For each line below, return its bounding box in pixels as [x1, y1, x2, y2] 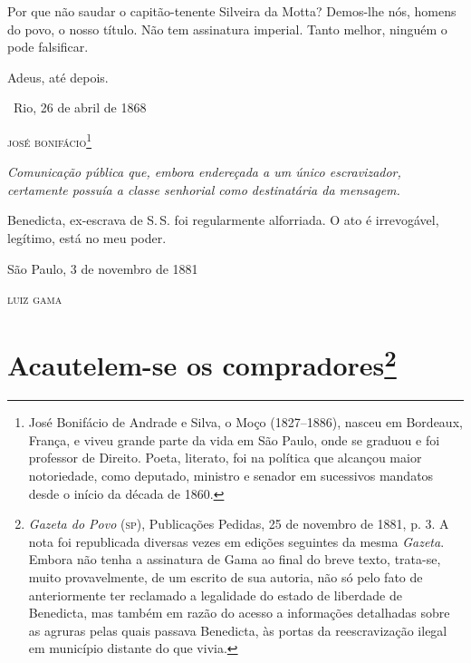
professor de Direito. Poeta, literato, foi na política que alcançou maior [28, 448, 422, 467]
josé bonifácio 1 [7, 129, 92, 151]
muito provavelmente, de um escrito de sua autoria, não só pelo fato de [28, 567, 423, 586]
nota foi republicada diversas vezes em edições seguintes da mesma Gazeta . [28, 531, 445, 551]
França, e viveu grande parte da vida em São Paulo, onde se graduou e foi [28, 430, 440, 449]
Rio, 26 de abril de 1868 [13, 98, 147, 117]
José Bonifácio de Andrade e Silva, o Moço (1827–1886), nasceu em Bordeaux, [28, 413, 463, 432]
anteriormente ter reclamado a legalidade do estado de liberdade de [28, 585, 402, 604]
